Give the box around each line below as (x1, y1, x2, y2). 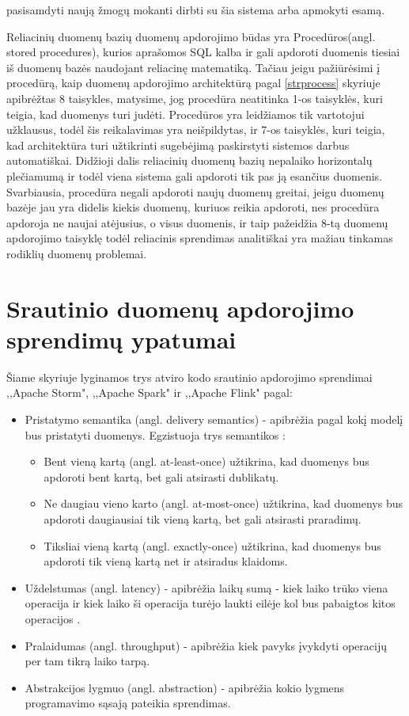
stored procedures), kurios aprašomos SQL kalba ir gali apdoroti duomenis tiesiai (6, 44, 400, 60)
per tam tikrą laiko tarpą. (25, 653, 150, 669)
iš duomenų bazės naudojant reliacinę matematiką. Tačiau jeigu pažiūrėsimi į (6, 59, 381, 75)
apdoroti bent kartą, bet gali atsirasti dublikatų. (44, 468, 279, 485)
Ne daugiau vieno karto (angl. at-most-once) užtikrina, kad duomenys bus (44, 495, 403, 512)
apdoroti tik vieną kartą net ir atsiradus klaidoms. (44, 553, 288, 569)
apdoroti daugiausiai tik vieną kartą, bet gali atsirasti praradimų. (44, 510, 362, 527)
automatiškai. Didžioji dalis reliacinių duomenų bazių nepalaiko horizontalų (6, 152, 373, 169)
